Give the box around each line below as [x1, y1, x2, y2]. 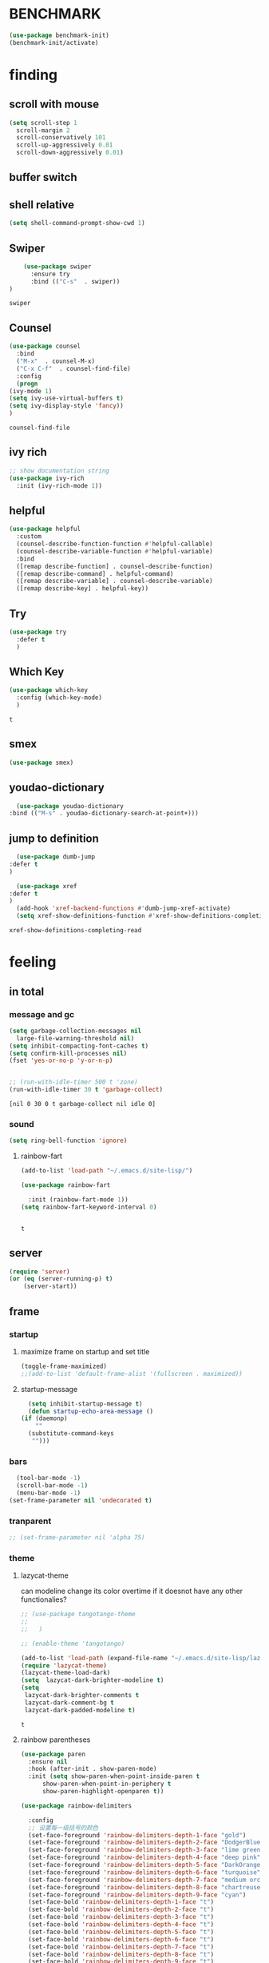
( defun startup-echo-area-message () [28, 1407, 154, 1415]
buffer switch [9, 171, 77, 184]
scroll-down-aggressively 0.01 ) [16, 149, 125, 157]
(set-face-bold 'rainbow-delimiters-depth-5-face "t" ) [28, 1928, 215, 1936]
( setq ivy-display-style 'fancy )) [9, 402, 125, 410]
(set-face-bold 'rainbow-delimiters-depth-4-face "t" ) [28, 1921, 215, 1929]
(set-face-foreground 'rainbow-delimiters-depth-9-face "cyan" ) [28, 1891, 247, 1899]
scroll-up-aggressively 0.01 [16, 141, 113, 149]
